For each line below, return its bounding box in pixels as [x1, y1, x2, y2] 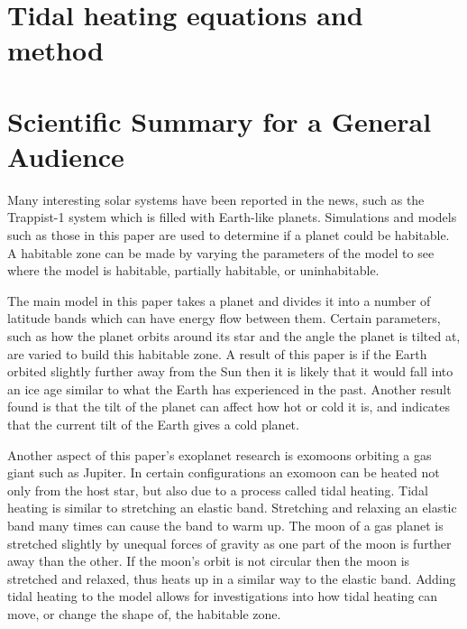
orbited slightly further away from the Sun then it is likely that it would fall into [7, 362, 453, 381]
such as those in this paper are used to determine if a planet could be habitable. [7, 226, 450, 245]
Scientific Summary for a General [7, 102, 432, 139]
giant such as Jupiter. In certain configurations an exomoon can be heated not [7, 463, 440, 482]
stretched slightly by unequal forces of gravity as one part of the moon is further [7, 533, 452, 552]
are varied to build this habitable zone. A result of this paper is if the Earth [7, 344, 427, 363]
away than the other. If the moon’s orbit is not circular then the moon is [7, 551, 410, 570]
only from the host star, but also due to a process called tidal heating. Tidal [7, 480, 428, 499]
